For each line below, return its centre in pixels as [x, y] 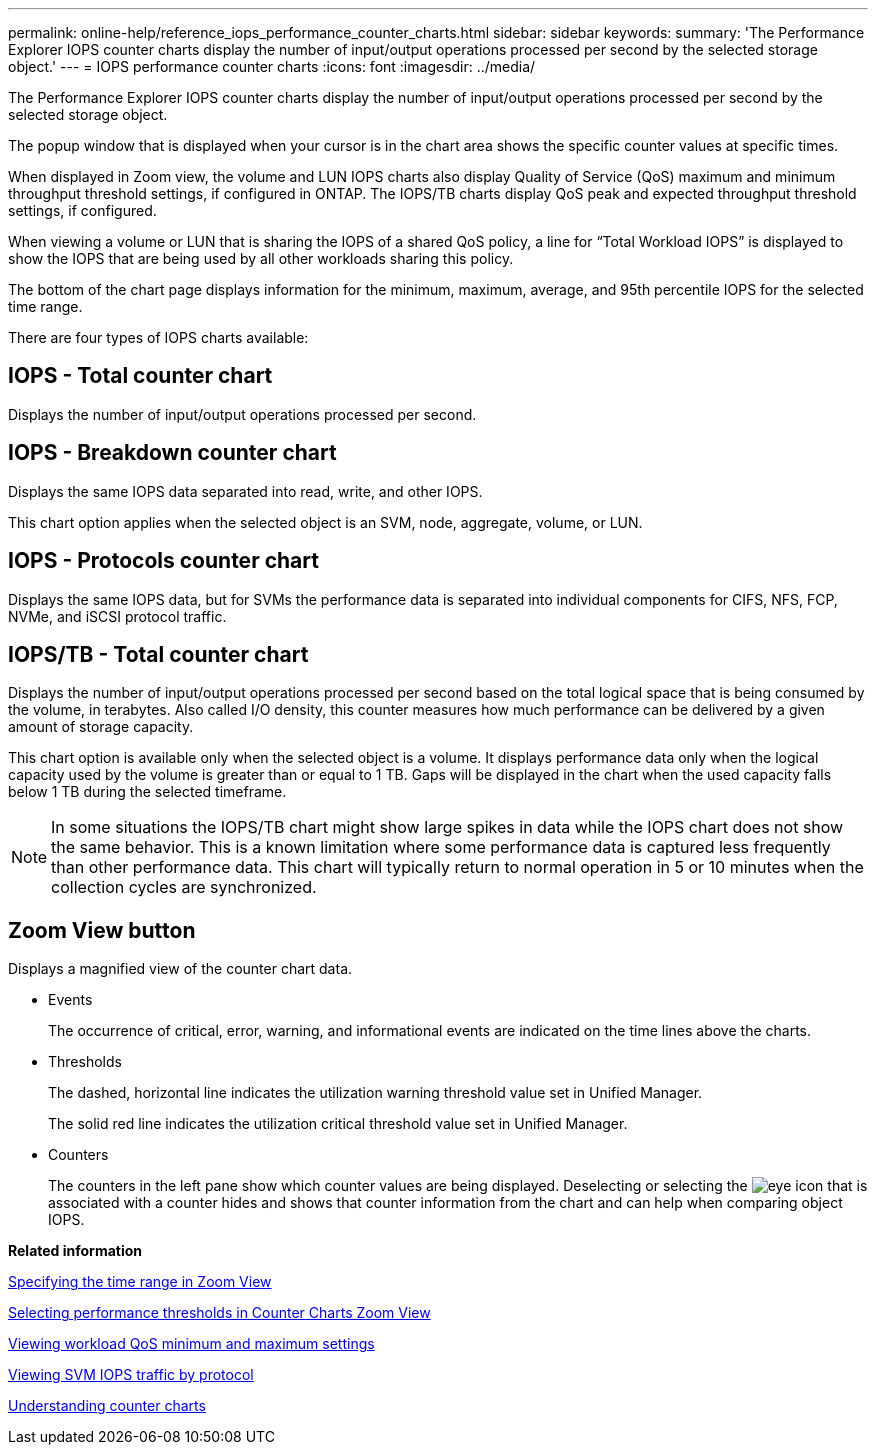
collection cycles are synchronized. [184, 887]
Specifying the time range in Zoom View [140, 1282]
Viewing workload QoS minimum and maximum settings [191, 1344]
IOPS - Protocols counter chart [163, 561]
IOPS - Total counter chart [140, 376]
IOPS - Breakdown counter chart [172, 453]
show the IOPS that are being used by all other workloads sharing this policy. [261, 258]
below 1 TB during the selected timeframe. [147, 792]
